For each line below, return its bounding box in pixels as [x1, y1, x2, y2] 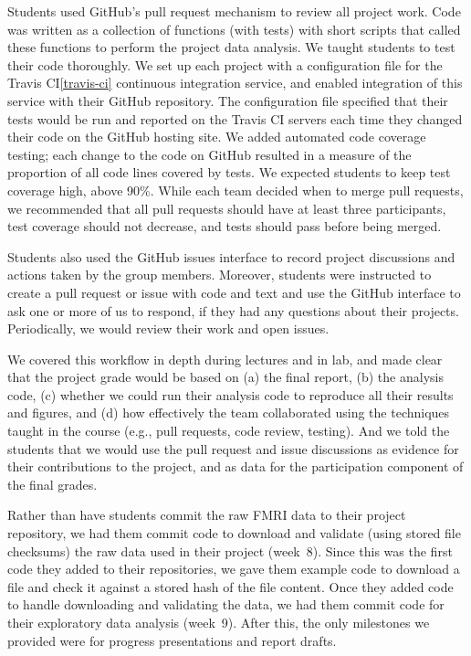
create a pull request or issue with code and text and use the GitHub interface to [7, 282, 461, 302]
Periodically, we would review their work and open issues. [7, 319, 330, 338]
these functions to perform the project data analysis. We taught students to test [7, 37, 455, 57]
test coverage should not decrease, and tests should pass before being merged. [7, 217, 442, 236]
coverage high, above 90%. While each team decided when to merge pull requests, [7, 180, 464, 199]
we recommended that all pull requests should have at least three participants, [7, 198, 446, 217]
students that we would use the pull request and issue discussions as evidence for [7, 439, 459, 458]
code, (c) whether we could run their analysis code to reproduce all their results [7, 385, 454, 404]
